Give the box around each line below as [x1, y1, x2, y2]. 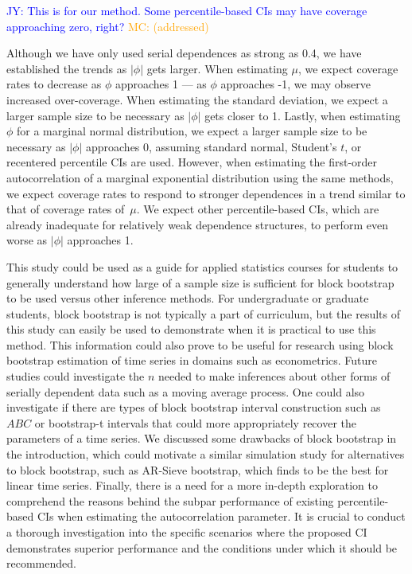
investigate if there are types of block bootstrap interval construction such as [6, 399, 381, 416]
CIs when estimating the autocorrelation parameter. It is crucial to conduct [37, 508, 406, 525]
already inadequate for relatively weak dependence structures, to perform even [6, 216, 388, 232]
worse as [6, 232, 48, 248]
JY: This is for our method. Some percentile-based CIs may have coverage [6, 2, 367, 18]
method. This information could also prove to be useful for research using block [6, 336, 394, 353]
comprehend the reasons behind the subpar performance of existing [6, 492, 334, 509]
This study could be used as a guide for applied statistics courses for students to [6, 258, 398, 275]
